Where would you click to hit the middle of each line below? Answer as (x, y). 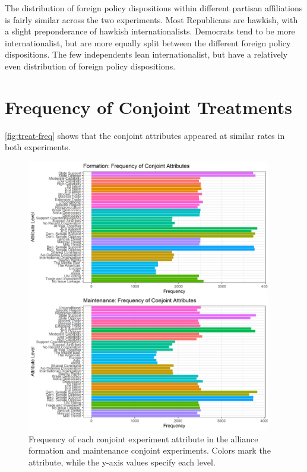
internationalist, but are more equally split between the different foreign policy (148, 42)
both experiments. (38, 147)
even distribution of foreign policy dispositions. (90, 66)
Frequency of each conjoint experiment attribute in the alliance (143, 438)
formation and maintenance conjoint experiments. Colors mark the (150, 450)
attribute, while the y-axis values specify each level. (122, 462)
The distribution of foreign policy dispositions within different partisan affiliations (154, 8)
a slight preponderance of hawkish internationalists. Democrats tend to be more (150, 31)
